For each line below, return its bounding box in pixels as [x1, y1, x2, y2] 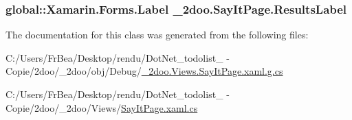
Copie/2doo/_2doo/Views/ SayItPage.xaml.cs [5, 100, 198, 115]
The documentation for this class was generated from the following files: [5, 27, 309, 42]
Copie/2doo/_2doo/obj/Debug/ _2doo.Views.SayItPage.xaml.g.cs [5, 64, 283, 78]
